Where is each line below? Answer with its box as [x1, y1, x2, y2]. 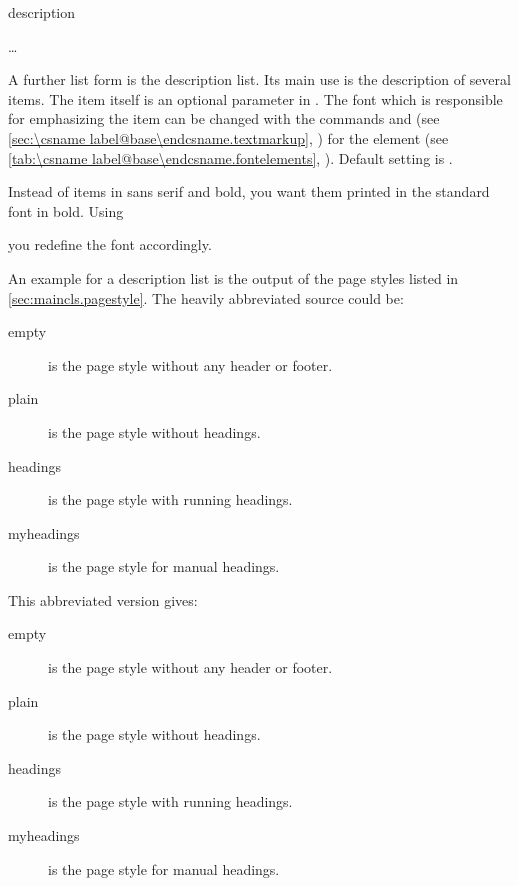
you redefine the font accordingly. [8, 234, 212, 255]
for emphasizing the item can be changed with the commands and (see [8, 108, 440, 129]
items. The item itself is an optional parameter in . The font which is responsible [8, 88, 503, 109]
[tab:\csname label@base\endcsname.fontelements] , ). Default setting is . [8, 147, 453, 168]
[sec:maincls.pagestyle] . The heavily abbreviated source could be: [8, 287, 404, 308]
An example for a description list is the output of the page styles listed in [8, 267, 459, 288]
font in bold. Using [8, 200, 124, 221]
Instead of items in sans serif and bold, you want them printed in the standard [8, 181, 490, 202]
